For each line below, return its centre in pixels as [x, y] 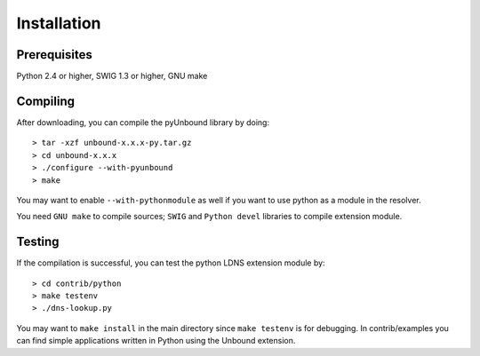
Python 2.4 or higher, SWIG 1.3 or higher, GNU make [112, 76]
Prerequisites [54, 55]
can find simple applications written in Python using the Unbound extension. [156, 341]
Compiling [46, 101]
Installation [59, 23]
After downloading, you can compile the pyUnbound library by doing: [143, 122]
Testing [38, 242]
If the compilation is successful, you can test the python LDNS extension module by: [171, 263]
